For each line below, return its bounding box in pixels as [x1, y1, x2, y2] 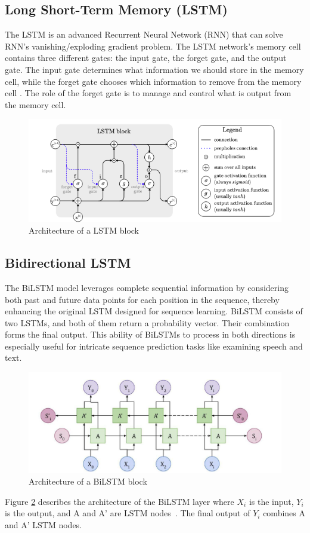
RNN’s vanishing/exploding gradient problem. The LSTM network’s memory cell [5, 39, 301, 52]
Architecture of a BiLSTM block [29, 475, 147, 488]
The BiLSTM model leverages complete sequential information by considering [5, 281, 289, 293]
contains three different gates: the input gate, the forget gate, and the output [5, 51, 287, 64]
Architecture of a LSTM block [29, 224, 139, 237]
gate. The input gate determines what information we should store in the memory [5, 63, 304, 75]
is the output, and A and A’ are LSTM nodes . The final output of [5, 507, 250, 519]
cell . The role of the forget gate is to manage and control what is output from [5, 87, 292, 99]
